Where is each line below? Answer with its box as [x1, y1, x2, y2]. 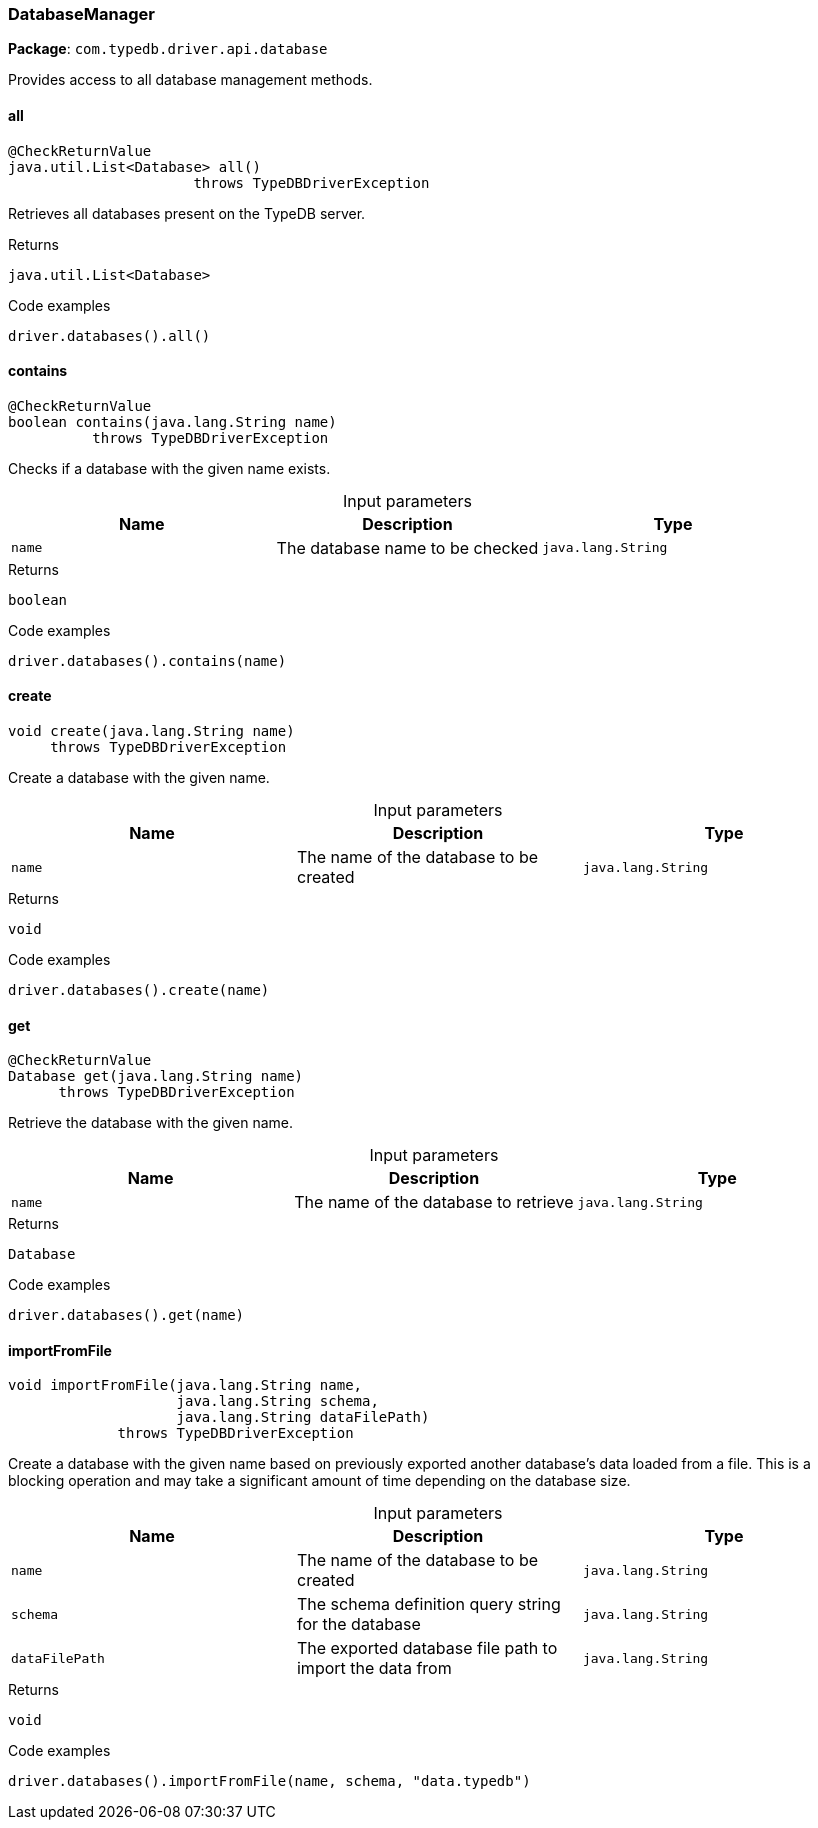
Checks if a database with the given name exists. [8, 459, 331, 477]
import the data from [296, 1658, 452, 1679]
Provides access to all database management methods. [8, 71, 373, 89]
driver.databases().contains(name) [8, 652, 287, 669]
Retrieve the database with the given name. [8, 1114, 294, 1132]
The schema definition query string [296, 1594, 561, 1615]
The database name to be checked [276, 537, 539, 558]
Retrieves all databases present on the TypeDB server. [8, 204, 366, 222]
